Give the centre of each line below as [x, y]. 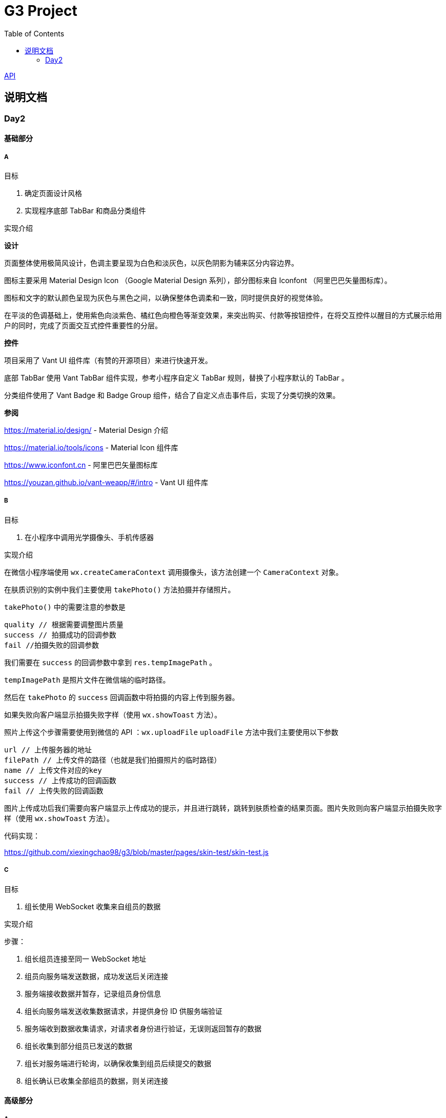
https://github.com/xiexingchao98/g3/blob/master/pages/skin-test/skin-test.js [136, 852]
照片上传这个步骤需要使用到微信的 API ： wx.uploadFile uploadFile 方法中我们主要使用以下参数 [171, 732]
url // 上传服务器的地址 [48, 750]
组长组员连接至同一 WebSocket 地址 [86, 959]
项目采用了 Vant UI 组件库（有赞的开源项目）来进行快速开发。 [108, 360]
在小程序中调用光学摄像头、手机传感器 [89, 537]
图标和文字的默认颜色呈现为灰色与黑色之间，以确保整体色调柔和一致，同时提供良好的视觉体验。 [166, 297]
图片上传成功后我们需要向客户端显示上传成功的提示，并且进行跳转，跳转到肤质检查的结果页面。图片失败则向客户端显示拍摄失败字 [223, 808]
